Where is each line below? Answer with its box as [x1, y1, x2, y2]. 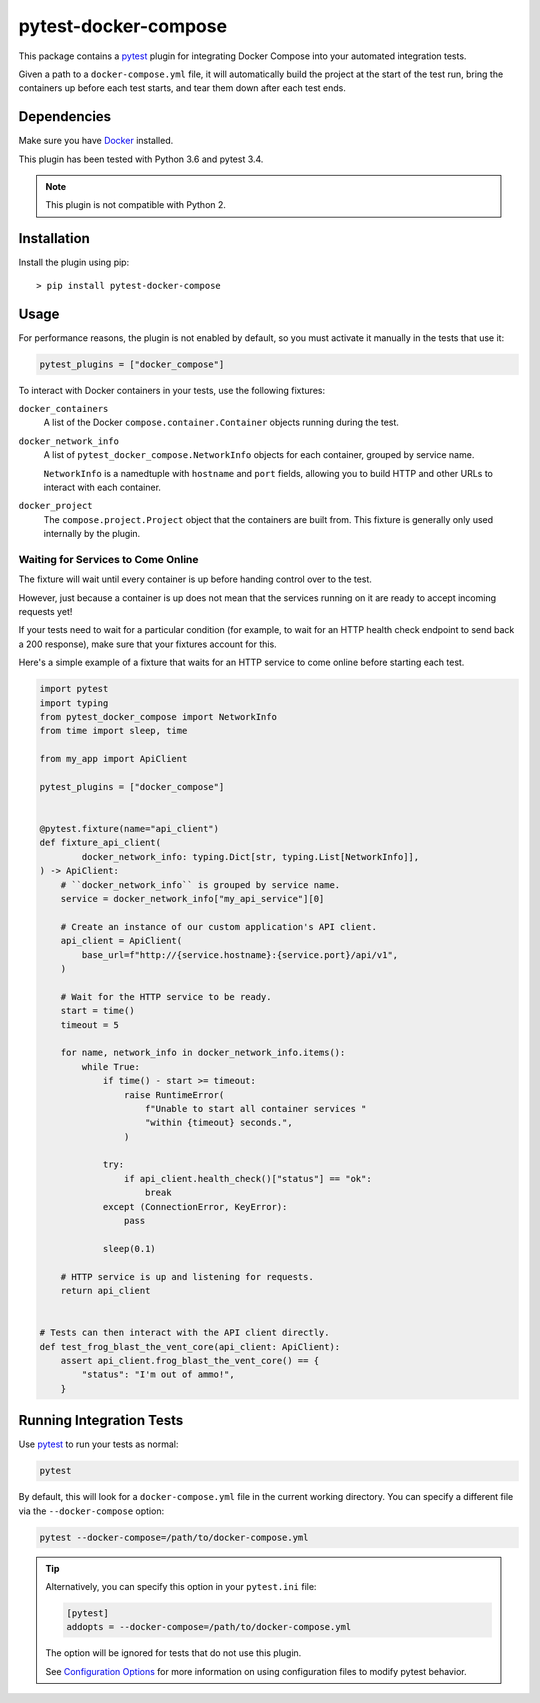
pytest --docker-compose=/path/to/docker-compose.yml [39, 1531, 309, 1543]
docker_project [18, 500, 94, 512]
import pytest [39, 683, 109, 695]
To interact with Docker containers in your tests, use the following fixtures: [18, 384, 325, 396]
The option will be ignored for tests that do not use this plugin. [45, 1647, 302, 1659]
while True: [81, 1061, 140, 1072]
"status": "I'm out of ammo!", [81, 1369, 235, 1380]
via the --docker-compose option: [18, 1505, 165, 1517]
